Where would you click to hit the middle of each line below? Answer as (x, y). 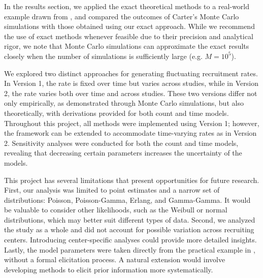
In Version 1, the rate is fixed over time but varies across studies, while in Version (131, 83)
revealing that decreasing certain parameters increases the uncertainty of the (123, 153)
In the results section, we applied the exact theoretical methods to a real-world (127, 6)
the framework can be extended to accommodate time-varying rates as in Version (130, 133)
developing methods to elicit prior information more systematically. (109, 269)
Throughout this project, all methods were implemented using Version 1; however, (132, 123)
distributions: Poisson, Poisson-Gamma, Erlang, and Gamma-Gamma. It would (127, 199)
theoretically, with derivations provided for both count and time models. (117, 113)
